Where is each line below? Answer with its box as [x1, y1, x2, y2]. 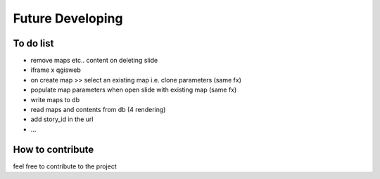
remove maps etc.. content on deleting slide [30, 56, 158, 65]
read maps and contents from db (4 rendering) [30, 106, 166, 114]
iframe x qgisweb [30, 66, 81, 74]
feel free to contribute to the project [13, 162, 117, 171]
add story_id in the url [30, 115, 94, 123]
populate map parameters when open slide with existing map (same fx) [30, 85, 237, 94]
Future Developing [13, 11, 123, 26]
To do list [13, 37, 54, 49]
